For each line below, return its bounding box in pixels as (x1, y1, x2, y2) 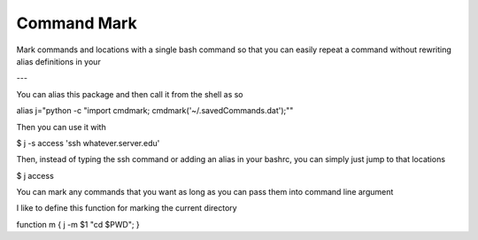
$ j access (16, 170, 55, 181)
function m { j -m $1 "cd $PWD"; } (16, 219, 141, 229)
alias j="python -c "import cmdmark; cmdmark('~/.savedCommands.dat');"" (16, 105, 294, 116)
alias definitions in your (16, 56, 101, 66)
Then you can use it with (16, 121, 106, 132)
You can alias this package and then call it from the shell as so (16, 89, 243, 99)
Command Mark (16, 13, 137, 33)
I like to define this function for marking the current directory (16, 203, 238, 213)
